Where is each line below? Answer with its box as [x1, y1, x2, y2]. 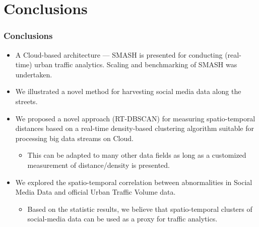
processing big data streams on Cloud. [15, 132, 134, 143]
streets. [15, 96, 38, 106]
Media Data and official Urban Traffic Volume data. [15, 187, 176, 197]
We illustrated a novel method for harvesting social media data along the [15, 86, 241, 97]
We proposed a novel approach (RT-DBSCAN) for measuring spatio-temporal [15, 113, 255, 123]
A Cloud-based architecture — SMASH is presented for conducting [15, 49, 223, 60]
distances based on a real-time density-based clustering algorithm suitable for [15, 123, 254, 133]
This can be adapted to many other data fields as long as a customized [27, 150, 246, 160]
